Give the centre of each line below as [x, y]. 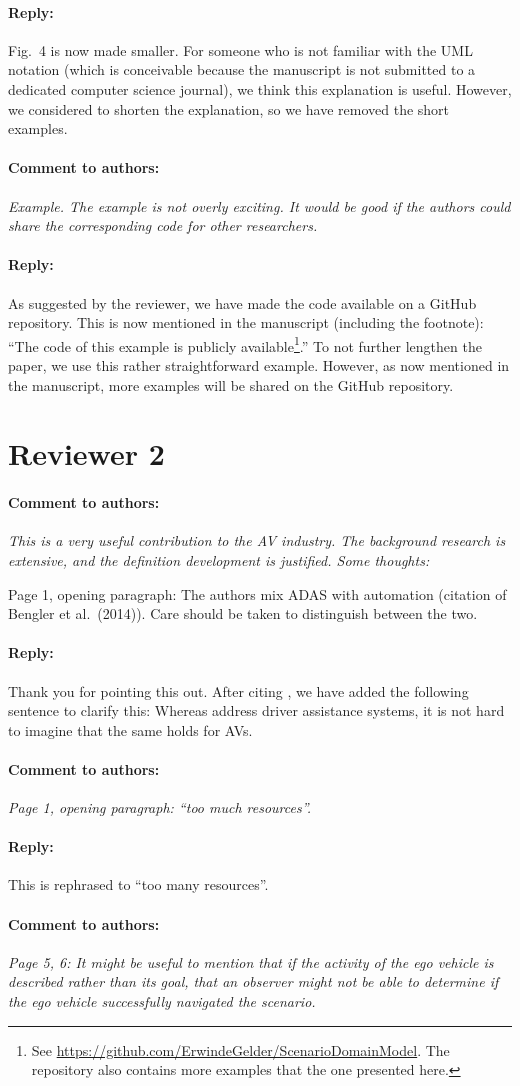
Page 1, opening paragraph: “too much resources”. [160, 807]
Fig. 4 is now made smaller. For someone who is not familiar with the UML [240, 49]
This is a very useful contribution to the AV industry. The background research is [257, 540]
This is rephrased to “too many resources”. [138, 884]
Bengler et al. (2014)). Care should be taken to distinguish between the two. [243, 613]
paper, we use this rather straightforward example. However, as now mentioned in [259, 364]
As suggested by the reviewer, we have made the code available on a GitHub [242, 302]
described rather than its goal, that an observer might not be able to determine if [253, 981]
